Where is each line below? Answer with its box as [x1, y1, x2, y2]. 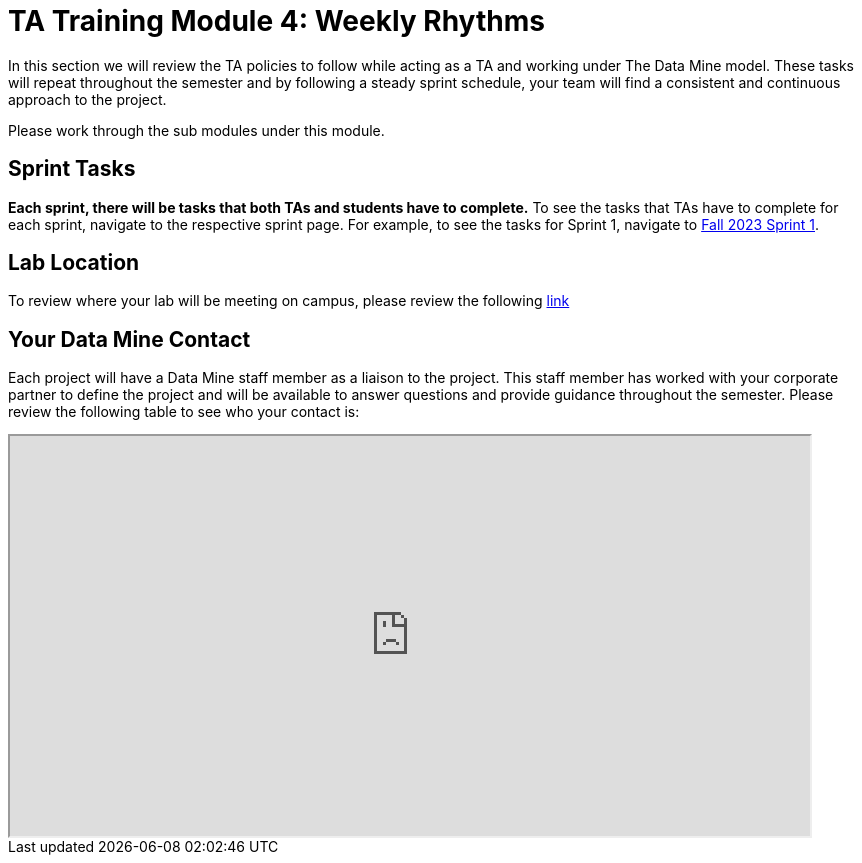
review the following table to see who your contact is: [8, 403, 360, 421]
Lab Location [8, 250, 140, 276]
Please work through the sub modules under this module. [8, 121, 385, 139]
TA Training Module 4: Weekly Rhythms [8, 4, 545, 38]
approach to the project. [8, 90, 167, 108]
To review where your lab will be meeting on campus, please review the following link [8, 292, 570, 310]
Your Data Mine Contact [8, 326, 251, 352]
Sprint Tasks [8, 156, 136, 182]
